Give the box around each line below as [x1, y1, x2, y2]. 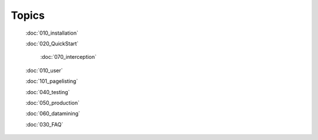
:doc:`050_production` [25, 99, 79, 106]
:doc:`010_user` [25, 66, 63, 74]
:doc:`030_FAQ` [25, 121, 64, 128]
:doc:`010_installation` [25, 29, 79, 36]
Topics [11, 9, 45, 22]
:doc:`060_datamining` [25, 110, 81, 117]
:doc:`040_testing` [25, 88, 70, 95]
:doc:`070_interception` [40, 54, 97, 61]
